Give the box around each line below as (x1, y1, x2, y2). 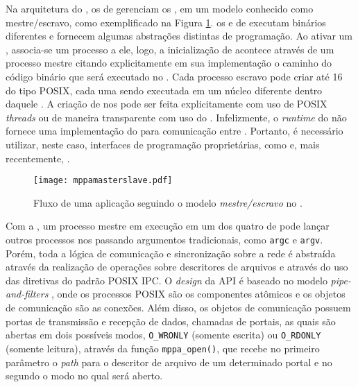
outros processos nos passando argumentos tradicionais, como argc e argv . (6, 232, 323, 246)
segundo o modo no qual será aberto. (6, 368, 163, 383)
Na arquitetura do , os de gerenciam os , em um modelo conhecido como (6, 1, 314, 15)
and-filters (6, 286, 49, 301)
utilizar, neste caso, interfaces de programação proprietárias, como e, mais (6, 137, 320, 151)
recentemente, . (6, 150, 70, 165)
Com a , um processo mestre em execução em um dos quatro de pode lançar (6, 218, 330, 233)
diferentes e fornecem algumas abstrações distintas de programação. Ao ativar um (6, 28, 352, 43)
